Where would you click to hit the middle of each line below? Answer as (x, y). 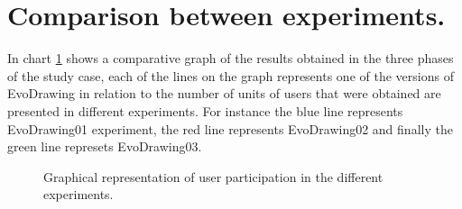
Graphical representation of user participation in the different (213, 176)
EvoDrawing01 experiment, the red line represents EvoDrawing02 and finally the (230, 128)
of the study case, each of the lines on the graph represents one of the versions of (231, 75)
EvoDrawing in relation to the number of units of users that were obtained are (224, 93)
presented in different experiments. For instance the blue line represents (205, 110)
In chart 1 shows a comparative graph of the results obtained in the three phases (231, 58)
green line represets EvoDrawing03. (105, 146)
